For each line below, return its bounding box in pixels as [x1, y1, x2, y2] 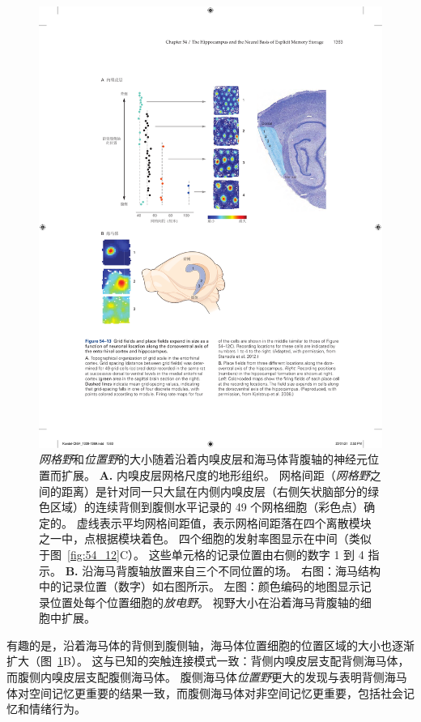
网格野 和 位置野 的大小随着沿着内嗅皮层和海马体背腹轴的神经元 [39, 451, 368, 468]
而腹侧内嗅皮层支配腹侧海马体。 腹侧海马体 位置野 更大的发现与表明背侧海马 [6, 669, 407, 686]
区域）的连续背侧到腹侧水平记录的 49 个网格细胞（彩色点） [49, 498, 364, 515]
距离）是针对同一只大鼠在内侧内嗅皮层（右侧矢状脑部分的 [61, 482, 368, 499]
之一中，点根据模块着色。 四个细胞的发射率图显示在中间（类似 [39, 530, 372, 547]
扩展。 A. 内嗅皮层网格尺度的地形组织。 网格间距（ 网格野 [61, 466, 370, 483]
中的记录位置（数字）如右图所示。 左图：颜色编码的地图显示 [39, 578, 360, 595]
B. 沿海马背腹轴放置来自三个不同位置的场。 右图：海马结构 [65, 562, 381, 579]
